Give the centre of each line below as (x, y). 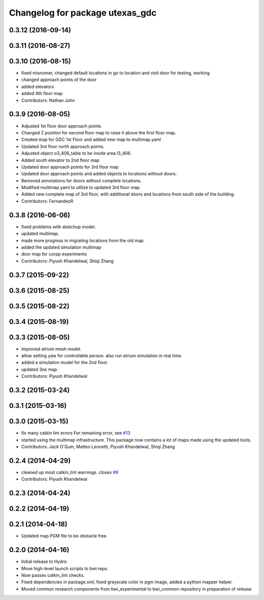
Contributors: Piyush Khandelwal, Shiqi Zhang (67, 261)
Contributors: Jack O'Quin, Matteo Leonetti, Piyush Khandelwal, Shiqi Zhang (98, 447)
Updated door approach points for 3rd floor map (70, 167)
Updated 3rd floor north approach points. (63, 146)
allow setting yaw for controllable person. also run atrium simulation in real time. (102, 356)
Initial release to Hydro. (44, 561)
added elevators (38, 86)
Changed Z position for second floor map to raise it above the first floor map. (99, 132)
